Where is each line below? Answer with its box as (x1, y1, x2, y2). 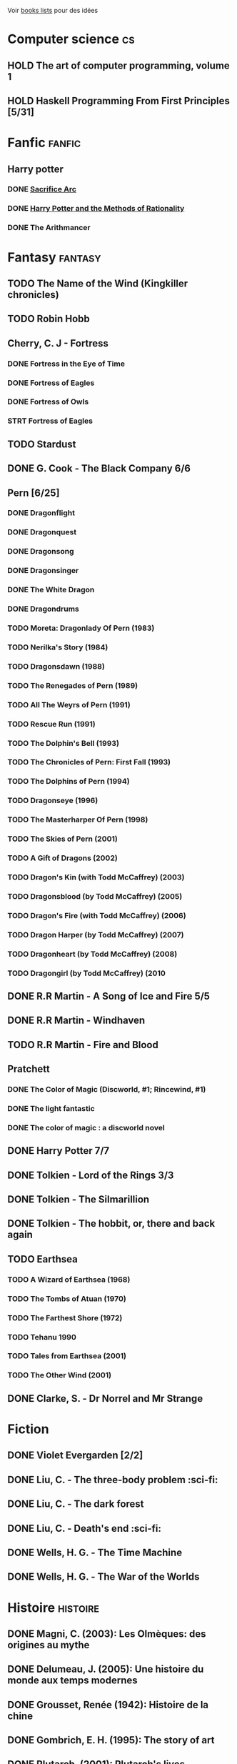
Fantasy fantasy (7, 249, 101, 265)
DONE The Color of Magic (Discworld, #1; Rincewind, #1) (7, 1085, 206, 1095)
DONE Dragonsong (7, 547, 74, 557)
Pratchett (7, 1063, 50, 1075)
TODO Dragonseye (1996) (7, 796, 99, 806)
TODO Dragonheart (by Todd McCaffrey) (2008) (7, 949, 178, 959)
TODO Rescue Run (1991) (7, 719, 96, 729)
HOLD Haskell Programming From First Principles (7, 94, 230, 106)
